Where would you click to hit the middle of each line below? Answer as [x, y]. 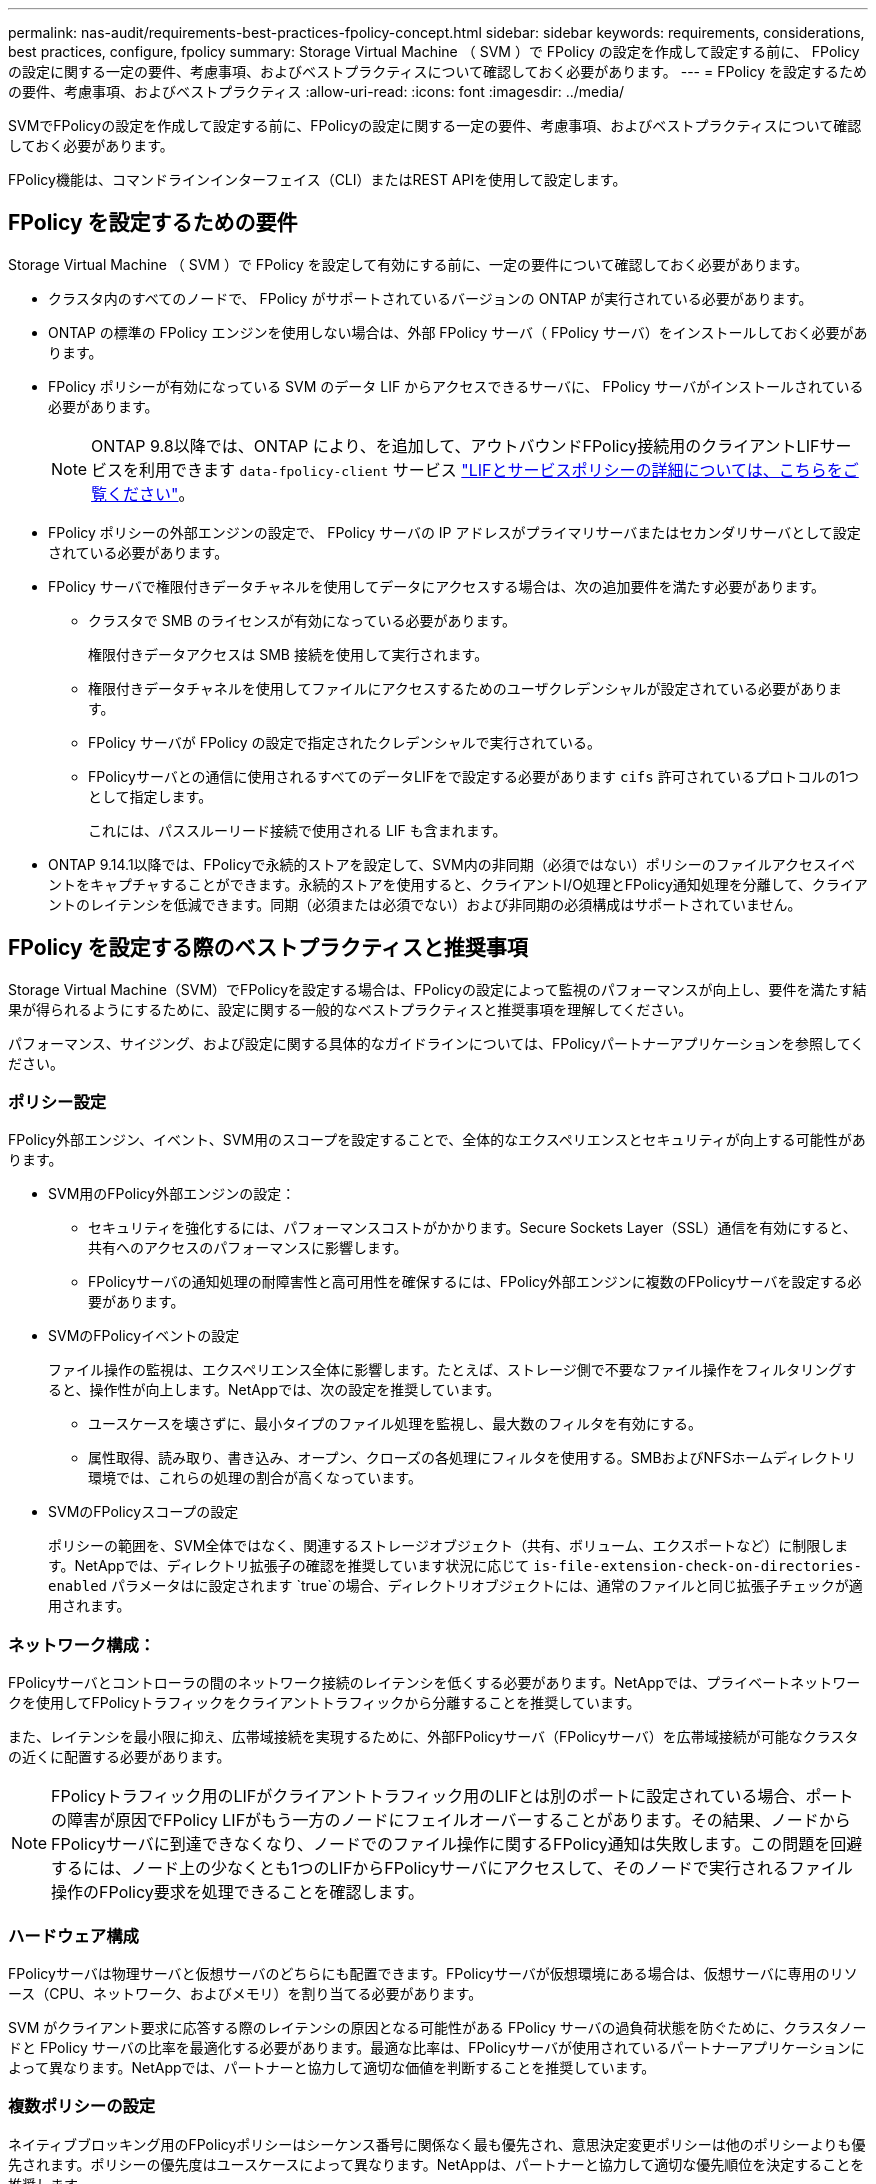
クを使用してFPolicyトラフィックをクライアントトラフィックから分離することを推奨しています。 [324, 1703]
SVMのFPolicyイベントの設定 [144, 1336]
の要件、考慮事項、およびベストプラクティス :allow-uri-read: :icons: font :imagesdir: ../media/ [316, 91]
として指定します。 [150, 796]
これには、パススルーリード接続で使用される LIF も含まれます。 [297, 830]
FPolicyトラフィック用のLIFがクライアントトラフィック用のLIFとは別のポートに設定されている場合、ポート [452, 1796]
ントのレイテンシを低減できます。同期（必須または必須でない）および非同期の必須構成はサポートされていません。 [425, 904]
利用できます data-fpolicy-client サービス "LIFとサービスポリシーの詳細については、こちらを [491, 469]
